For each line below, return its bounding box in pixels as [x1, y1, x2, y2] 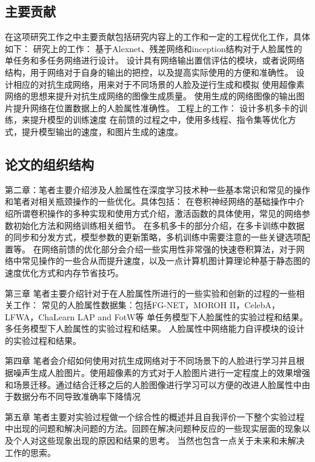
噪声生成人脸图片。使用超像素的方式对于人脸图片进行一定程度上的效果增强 [13, 366, 310, 379]
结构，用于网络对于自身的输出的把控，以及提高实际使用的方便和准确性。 [5, 65, 293, 78]
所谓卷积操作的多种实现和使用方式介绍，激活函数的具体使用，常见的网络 [13, 206, 302, 219]
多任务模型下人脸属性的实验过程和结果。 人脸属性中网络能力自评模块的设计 [5, 322, 305, 335]
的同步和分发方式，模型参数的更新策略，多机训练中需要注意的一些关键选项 [5, 231, 302, 243]
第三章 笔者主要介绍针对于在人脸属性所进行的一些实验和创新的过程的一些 [5, 286, 296, 299]
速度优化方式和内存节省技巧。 [5, 266, 124, 279]
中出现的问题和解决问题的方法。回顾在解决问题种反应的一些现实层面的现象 [5, 422, 302, 435]
